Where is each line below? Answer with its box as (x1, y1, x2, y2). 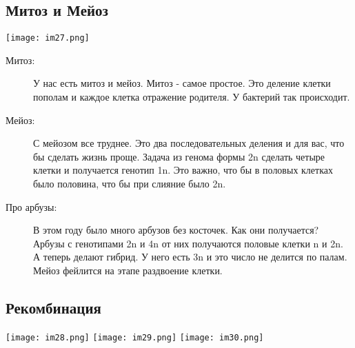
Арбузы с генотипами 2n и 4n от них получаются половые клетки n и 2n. (33, 236, 343, 250)
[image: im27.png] (6, 33, 90, 43)
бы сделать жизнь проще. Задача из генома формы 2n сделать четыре (33, 149, 325, 163)
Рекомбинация (6, 296, 101, 318)
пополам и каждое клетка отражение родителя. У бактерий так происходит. (33, 90, 350, 104)
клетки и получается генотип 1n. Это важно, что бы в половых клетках (33, 163, 333, 177)
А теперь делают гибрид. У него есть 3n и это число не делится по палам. (33, 249, 347, 264)
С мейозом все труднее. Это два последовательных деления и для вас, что (33, 136, 345, 150)
